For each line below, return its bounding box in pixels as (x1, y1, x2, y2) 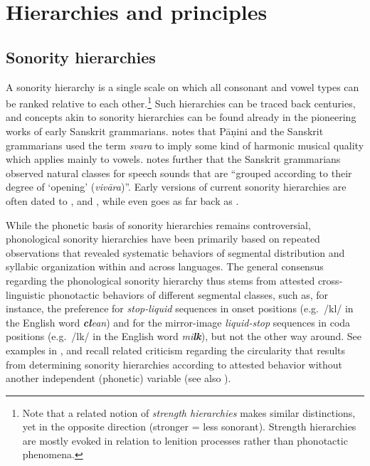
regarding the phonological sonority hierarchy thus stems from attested (6, 272, 315, 287)
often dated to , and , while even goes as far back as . (6, 193, 239, 208)
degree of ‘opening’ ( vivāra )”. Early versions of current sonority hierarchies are (6, 179, 347, 194)
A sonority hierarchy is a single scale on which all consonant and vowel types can (6, 79, 359, 94)
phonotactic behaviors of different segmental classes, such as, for (48, 287, 328, 302)
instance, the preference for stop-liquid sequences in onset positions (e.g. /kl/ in (6, 301, 354, 316)
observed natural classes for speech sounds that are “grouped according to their (6, 165, 352, 180)
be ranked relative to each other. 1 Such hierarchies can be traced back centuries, (6, 94, 356, 110)
